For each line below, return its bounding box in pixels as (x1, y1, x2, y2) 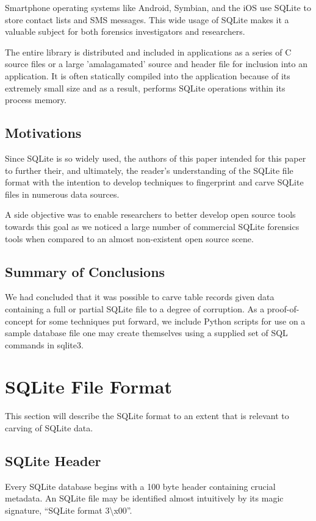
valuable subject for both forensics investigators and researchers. (5, 25, 245, 38)
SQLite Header (5, 451, 101, 470)
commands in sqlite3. (5, 338, 84, 351)
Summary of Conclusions (5, 262, 165, 281)
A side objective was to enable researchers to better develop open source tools (5, 208, 296, 221)
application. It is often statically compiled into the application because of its (5, 69, 290, 82)
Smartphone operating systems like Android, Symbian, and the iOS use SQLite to (5, 1, 311, 13)
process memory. (5, 93, 66, 106)
